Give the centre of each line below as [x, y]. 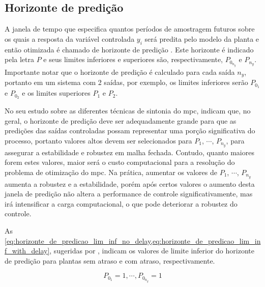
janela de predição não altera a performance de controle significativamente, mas [129, 194]
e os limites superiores [56, 93]
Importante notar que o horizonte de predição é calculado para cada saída [120, 71]
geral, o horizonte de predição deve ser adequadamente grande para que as [121, 120]
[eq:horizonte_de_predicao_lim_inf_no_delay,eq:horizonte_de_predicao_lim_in [133, 240]
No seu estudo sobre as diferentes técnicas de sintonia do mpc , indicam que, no [128, 110]
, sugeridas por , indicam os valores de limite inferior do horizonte [152, 251]
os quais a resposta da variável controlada [70, 38]
